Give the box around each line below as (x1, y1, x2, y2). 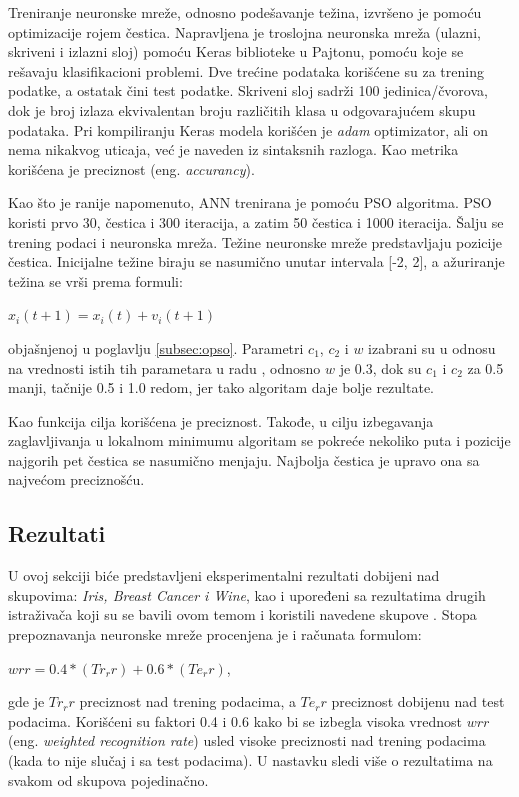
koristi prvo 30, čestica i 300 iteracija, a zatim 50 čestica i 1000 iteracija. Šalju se (8, 211, 504, 232)
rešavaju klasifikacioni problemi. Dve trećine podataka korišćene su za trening (8, 60, 484, 81)
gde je (8, 691, 45, 712)
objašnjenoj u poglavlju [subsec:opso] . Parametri (8, 337, 304, 358)
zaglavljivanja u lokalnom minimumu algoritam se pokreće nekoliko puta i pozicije (8, 430, 511, 451)
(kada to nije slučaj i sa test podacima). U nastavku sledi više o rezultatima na (8, 750, 493, 771)
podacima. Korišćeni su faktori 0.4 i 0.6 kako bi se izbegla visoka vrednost (8, 710, 462, 731)
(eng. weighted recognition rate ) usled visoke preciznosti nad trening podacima (8, 730, 486, 751)
